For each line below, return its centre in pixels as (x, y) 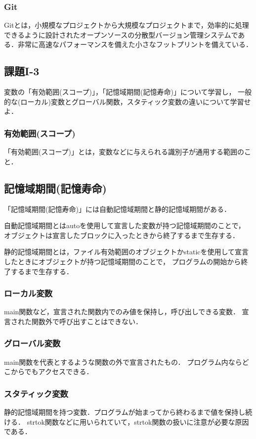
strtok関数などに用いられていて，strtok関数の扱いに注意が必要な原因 (138, 421)
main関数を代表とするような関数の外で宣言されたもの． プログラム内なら (123, 362)
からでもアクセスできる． (52, 371)
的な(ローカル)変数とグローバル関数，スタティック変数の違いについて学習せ (128, 101)
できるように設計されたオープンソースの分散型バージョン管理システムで (121, 34)
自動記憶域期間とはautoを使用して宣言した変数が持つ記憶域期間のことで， (125, 225)
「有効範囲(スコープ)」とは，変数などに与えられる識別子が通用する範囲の (124, 152)
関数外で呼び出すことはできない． (87, 321)
